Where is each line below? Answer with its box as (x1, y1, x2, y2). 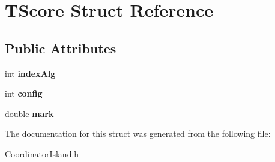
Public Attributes (5, 38, 116, 57)
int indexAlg (5, 67, 56, 79)
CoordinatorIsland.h (5, 147, 79, 160)
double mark (5, 107, 54, 119)
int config (5, 87, 43, 100)
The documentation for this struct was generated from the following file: (5, 127, 271, 140)
